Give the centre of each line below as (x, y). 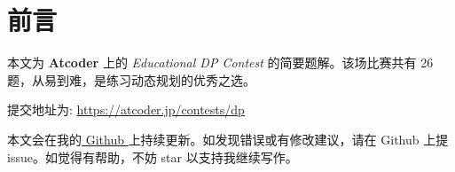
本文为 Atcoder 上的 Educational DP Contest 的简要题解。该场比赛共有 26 (220, 63)
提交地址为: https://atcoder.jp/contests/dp (126, 109)
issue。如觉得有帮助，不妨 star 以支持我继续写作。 (153, 156)
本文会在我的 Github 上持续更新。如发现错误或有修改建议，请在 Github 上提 (228, 139)
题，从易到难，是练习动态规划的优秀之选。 (131, 79)
